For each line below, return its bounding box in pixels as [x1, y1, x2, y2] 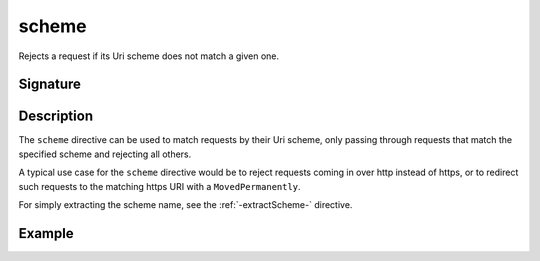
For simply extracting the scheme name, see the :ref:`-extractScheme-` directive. [18, 199, 353, 211]
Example [18, 225, 74, 242]
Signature [18, 76, 82, 93]
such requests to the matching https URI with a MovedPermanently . [18, 180, 301, 192]
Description [18, 108, 94, 125]
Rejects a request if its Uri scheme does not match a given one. [18, 50, 280, 62]
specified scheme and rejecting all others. [18, 148, 192, 160]
